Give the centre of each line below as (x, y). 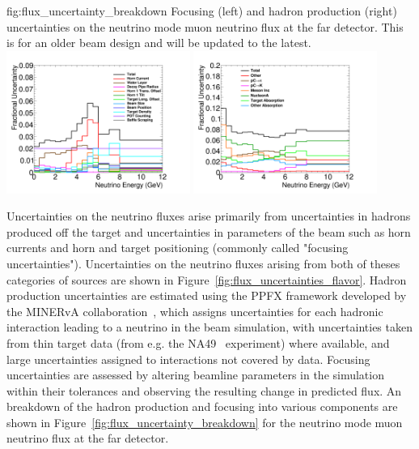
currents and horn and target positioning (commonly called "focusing (178, 248)
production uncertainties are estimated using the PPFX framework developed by (207, 295)
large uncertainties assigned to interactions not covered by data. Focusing (188, 359)
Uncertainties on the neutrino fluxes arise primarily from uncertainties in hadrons (209, 216)
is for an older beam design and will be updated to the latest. (159, 43)
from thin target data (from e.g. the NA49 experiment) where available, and (198, 342)
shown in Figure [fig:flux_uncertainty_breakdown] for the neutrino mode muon (205, 422)
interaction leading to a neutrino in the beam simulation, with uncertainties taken (209, 327)
